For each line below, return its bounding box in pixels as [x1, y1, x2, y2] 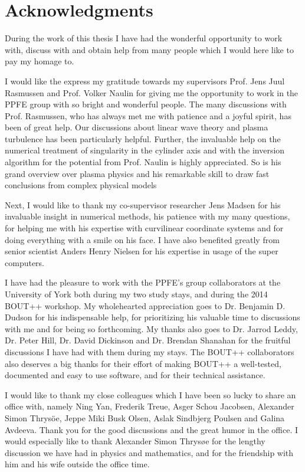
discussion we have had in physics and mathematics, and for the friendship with [5, 446, 294, 458]
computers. [5, 256, 45, 268]
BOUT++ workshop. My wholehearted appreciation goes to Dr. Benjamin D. [5, 299, 286, 312]
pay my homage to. [5, 55, 74, 67]
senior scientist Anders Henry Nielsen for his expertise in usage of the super [5, 245, 278, 257]
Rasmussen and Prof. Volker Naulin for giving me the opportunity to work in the [5, 86, 299, 99]
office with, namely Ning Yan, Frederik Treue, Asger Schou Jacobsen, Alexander [5, 400, 294, 412]
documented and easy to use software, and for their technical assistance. [5, 369, 265, 381]
